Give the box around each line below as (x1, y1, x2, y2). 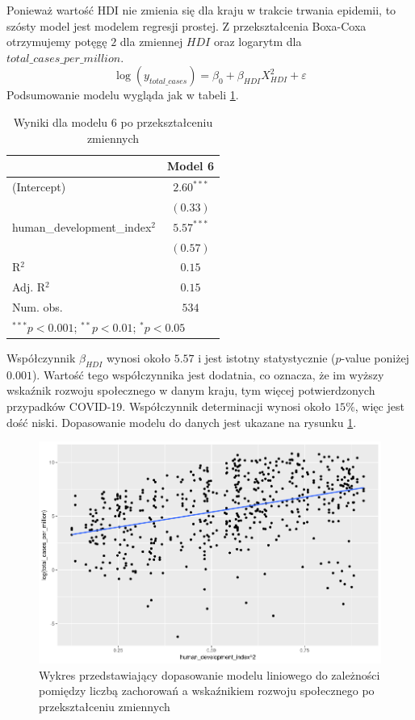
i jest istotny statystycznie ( (198, 350, 336, 366)
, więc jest (354, 397, 405, 414)
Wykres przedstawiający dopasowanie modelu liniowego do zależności (39, 666, 380, 683)
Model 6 (167, 157, 214, 174)
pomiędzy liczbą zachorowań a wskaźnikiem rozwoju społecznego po (39, 682, 375, 699)
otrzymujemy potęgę (6, 33, 107, 50)
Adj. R (12, 278, 46, 295)
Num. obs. (12, 299, 63, 316)
